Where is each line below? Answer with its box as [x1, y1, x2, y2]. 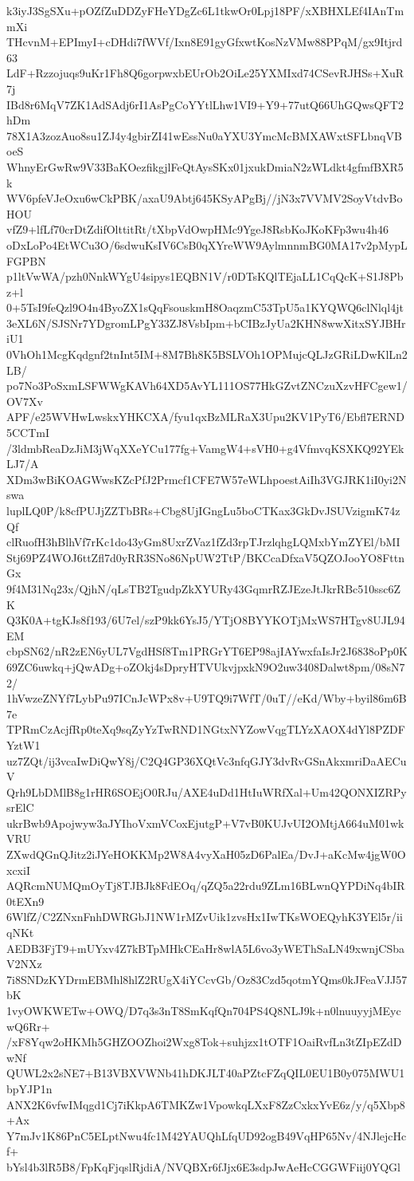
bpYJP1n [6, 1080, 53, 1096]
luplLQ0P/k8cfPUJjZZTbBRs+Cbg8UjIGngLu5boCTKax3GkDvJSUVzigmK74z [6, 502, 400, 518]
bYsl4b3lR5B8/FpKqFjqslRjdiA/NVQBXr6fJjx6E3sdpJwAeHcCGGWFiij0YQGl [6, 1158, 400, 1175]
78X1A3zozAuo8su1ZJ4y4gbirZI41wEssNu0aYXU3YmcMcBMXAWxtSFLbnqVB [6, 127, 402, 144]
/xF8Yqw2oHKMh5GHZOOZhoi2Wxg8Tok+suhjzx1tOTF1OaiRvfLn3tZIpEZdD [6, 1033, 402, 1050]
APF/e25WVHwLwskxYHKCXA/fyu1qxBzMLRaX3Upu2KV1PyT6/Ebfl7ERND [6, 408, 405, 425]
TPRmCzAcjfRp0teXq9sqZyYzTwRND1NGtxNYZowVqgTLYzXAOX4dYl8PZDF [6, 721, 405, 738]
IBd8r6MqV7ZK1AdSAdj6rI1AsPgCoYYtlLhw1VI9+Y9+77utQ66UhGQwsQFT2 [6, 96, 404, 112]
